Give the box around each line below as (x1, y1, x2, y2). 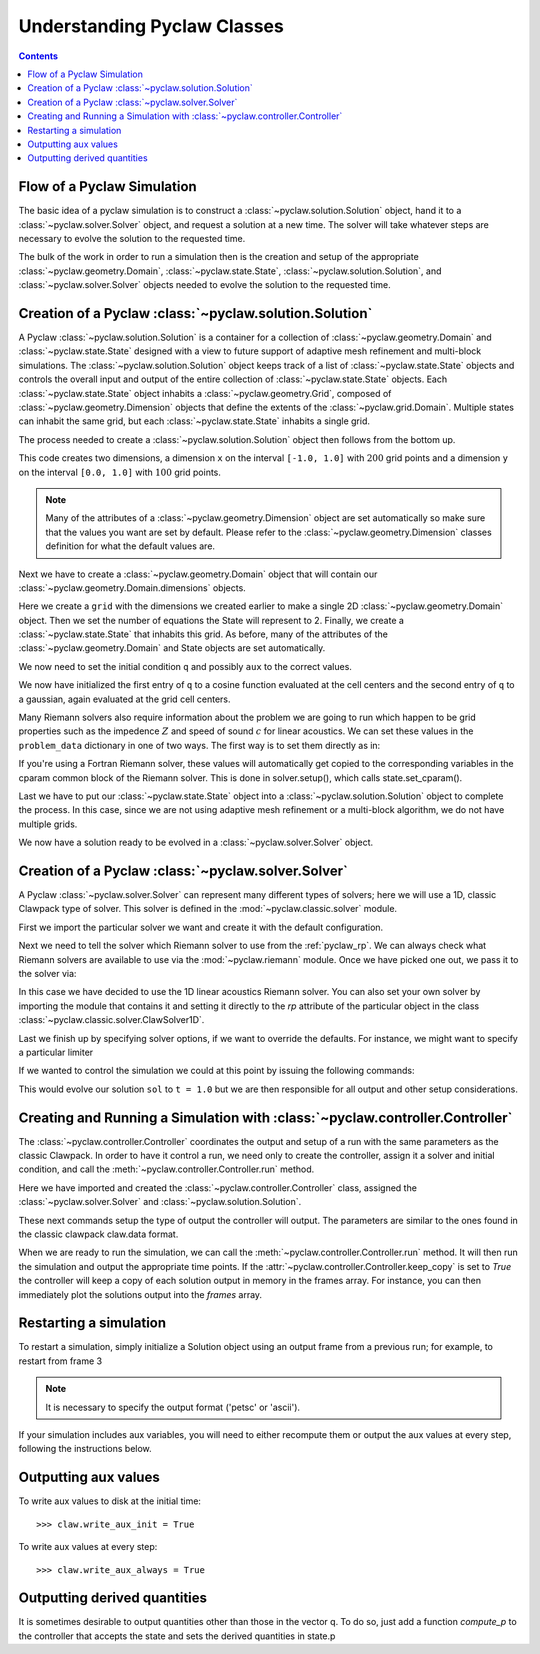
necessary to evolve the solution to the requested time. (18, 232, 246, 244)
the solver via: (18, 968, 77, 980)
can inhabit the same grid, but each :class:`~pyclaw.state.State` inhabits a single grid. (18, 415, 370, 427)
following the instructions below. (18, 1443, 152, 1455)
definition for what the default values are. (45, 540, 215, 552)
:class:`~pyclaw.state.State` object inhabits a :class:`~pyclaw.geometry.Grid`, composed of (18, 387, 392, 399)
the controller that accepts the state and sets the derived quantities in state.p (18, 1630, 336, 1642)
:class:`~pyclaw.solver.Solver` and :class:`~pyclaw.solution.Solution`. (18, 1196, 302, 1208)
